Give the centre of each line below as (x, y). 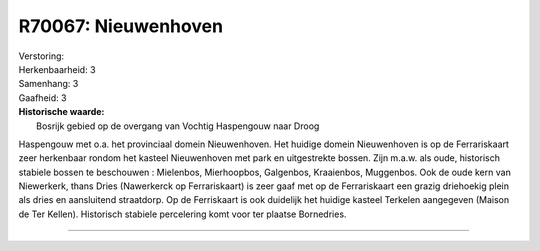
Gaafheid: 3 (42, 97)
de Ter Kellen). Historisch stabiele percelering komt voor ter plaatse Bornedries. (182, 214)
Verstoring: (41, 56)
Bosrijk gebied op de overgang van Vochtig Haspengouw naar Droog (178, 126)
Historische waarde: (61, 112)
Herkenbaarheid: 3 (57, 69)
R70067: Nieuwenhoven (121, 26)
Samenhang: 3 (48, 84)
